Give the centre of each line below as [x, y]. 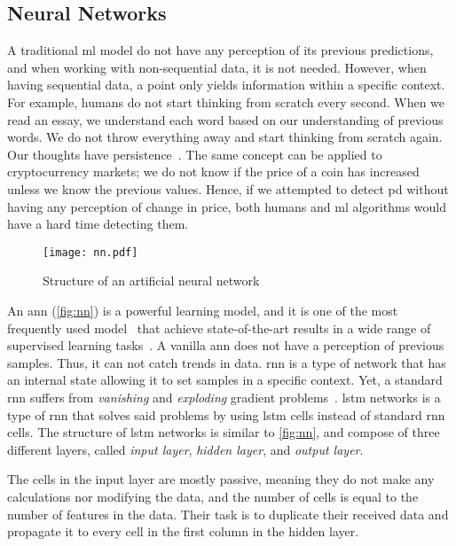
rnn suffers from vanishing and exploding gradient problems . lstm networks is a [224, 397]
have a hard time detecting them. [98, 224]
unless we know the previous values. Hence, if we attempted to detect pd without [228, 188]
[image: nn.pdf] [90, 252]
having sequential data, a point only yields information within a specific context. [226, 85]
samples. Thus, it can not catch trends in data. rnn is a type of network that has [227, 362]
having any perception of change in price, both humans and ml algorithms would [227, 206]
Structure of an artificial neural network [151, 281]
